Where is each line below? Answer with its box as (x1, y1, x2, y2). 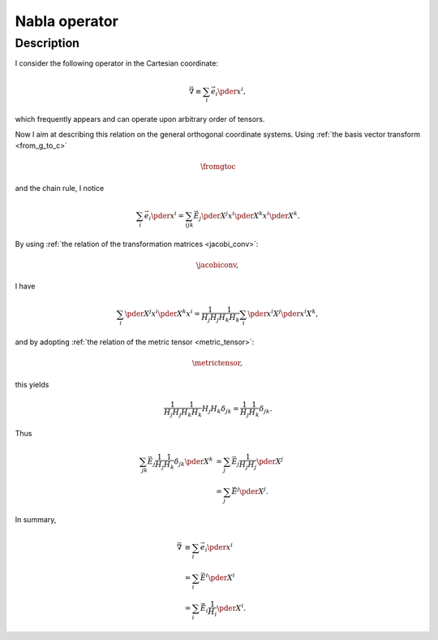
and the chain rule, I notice (15, 183, 105, 192)
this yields (15, 379, 49, 389)
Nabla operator (15, 12, 119, 30)
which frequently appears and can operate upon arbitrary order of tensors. (15, 115, 265, 124)
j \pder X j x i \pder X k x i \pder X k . (199, 210, 300, 223)
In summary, (15, 515, 57, 525)
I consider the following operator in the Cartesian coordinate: (15, 58, 219, 68)
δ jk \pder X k (174, 455, 214, 468)
